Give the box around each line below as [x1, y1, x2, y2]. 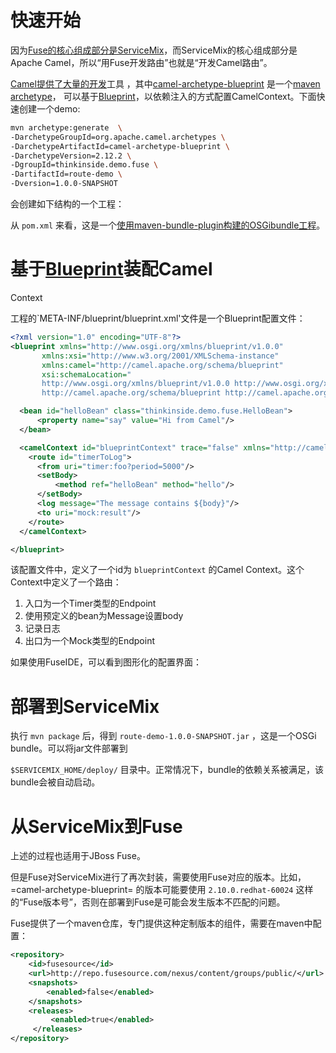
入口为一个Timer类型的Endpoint [24, 597, 157, 610]
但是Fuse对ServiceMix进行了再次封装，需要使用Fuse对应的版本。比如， [10, 871, 307, 883]
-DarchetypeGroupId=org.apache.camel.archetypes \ [10, 132, 226, 142]
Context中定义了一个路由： [10, 576, 122, 588]
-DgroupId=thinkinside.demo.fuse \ [10, 160, 159, 170]
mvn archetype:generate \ [10, 122, 123, 133]
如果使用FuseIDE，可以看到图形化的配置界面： [10, 656, 202, 668]
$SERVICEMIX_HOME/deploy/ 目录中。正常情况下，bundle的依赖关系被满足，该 [10, 764, 324, 776]
